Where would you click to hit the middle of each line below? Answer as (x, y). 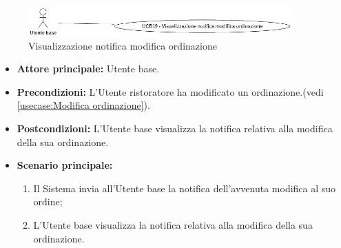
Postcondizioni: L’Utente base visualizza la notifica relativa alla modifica (175, 128)
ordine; (48, 201)
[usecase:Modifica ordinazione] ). (83, 105)
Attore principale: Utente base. (88, 69)
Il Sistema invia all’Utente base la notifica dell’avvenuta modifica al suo (185, 188)
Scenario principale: (65, 165)
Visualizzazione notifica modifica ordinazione (123, 45)
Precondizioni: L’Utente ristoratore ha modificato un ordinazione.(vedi (170, 91)
